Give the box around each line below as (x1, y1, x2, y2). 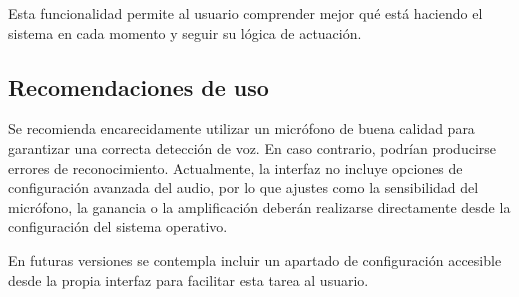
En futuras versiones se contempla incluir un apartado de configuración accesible (8, 249, 502, 270)
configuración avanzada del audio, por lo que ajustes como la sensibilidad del (8, 177, 479, 198)
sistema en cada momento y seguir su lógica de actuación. (8, 22, 362, 43)
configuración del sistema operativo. (8, 216, 228, 237)
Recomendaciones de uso (8, 71, 269, 102)
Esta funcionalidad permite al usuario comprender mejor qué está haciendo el (8, 3, 483, 23)
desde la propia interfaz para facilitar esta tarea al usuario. (8, 269, 369, 290)
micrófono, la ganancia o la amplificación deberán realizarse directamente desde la (8, 196, 511, 217)
